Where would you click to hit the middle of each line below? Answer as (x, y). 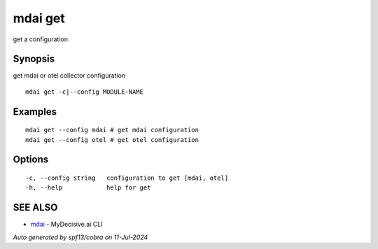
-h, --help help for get (88, 188)
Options (31, 160)
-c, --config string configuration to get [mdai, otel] (127, 178)
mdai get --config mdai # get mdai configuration (112, 130)
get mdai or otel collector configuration (69, 76)
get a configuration (40, 39)
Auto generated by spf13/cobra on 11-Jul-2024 (80, 237)
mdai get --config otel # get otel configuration (112, 140)
